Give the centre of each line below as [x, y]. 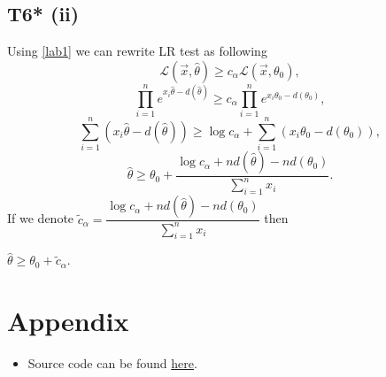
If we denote [41, 218]
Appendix [68, 321]
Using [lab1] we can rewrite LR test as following [137, 51]
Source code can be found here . [112, 363]
